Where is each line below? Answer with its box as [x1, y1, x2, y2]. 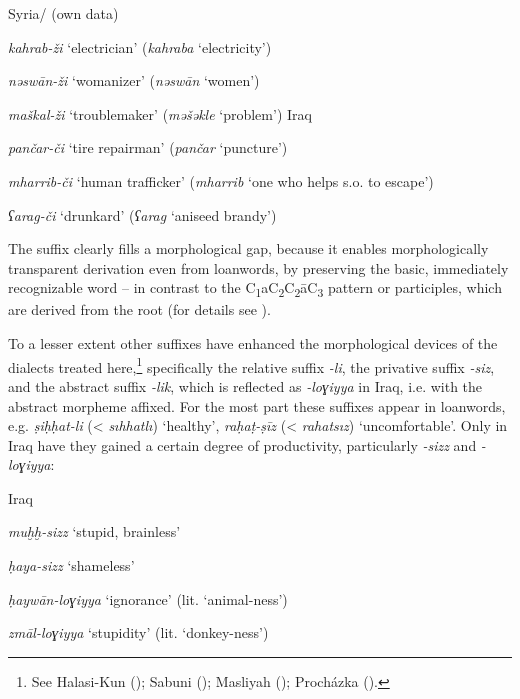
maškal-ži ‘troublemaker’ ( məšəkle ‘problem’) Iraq [8, 103, 312, 124]
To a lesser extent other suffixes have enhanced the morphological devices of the [8, 333, 498, 354]
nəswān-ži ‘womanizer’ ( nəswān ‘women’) [8, 70, 260, 91]
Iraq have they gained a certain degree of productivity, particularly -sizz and [8, 434, 477, 455]
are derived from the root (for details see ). [8, 299, 271, 320]
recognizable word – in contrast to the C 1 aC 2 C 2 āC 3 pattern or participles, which [8, 277, 502, 301]
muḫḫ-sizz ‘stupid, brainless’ [8, 521, 181, 542]
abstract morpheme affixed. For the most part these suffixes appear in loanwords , [8, 395, 506, 416]
